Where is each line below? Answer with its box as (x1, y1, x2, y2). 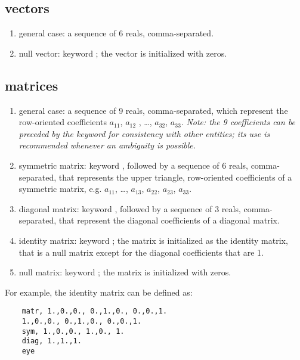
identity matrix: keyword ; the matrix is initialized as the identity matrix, (18, 234, 288, 246)
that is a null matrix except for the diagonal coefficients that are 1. (18, 246, 264, 258)
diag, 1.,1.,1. (21, 337, 82, 346)
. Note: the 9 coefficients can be (181, 116, 296, 128)
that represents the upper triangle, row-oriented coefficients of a (58, 170, 292, 183)
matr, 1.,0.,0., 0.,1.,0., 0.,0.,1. (21, 307, 168, 316)
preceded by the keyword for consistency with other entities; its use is (18, 127, 270, 139)
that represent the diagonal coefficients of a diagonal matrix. (58, 214, 280, 226)
